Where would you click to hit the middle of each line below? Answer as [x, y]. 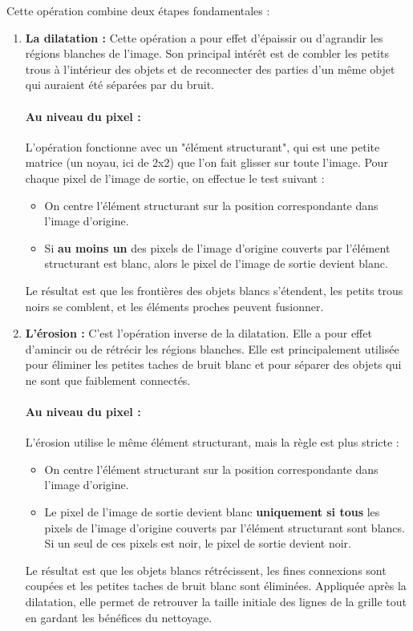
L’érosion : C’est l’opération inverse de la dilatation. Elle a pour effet [198, 333]
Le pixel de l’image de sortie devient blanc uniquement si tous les [212, 512]
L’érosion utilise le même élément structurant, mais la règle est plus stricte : [212, 442]
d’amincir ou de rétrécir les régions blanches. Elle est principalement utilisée [212, 348]
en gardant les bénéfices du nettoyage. [119, 617]
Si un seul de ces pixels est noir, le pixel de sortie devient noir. [198, 543]
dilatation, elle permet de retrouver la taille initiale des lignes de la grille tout [216, 602]
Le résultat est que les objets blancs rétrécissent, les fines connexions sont [206, 570]
